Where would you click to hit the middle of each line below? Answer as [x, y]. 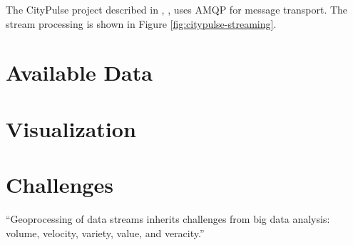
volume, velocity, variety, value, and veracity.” [105, 232]
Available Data [79, 72]
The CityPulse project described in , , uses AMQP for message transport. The [177, 9]
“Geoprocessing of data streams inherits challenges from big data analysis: [168, 219]
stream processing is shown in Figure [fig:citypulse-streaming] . [141, 23]
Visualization [71, 128]
